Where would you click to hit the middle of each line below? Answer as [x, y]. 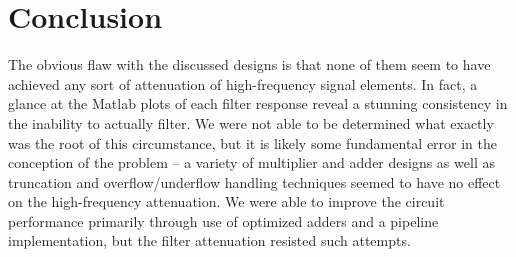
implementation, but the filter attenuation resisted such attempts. [209, 240]
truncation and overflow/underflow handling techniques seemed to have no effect [254, 181]
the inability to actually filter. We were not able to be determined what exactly [251, 122]
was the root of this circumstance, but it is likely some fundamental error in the [253, 142]
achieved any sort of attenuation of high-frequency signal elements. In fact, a [243, 83]
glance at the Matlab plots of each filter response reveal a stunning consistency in [258, 103]
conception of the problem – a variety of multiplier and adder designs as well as [251, 162]
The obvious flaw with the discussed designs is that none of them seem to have [249, 64]
